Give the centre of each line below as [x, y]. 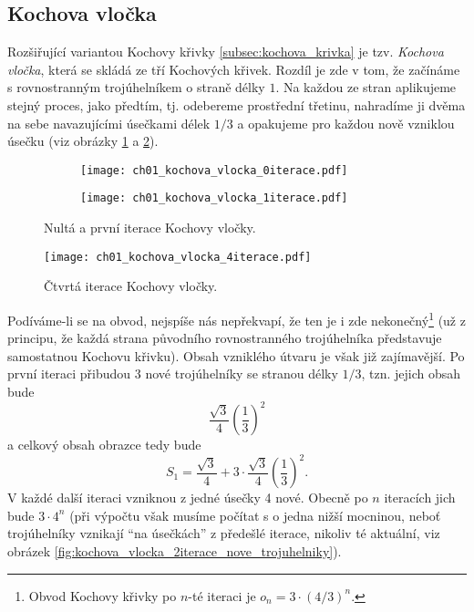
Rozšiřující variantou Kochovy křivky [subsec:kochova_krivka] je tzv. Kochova [226, 52]
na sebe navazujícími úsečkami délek [109, 123]
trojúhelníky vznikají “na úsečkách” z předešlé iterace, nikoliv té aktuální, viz [224, 533]
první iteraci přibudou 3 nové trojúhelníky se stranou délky [173, 373]
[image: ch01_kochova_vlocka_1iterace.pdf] [214, 198]
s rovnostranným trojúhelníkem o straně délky [136, 87]
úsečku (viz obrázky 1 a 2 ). [83, 141]
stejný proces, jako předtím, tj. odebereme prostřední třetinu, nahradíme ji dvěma [237, 104]
